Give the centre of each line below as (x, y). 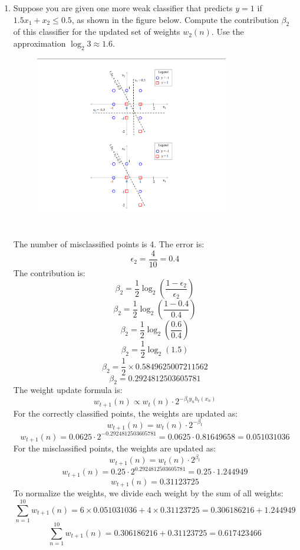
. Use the (228, 32)
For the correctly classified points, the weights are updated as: (126, 413)
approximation (39, 43)
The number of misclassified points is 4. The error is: (109, 244)
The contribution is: (49, 272)
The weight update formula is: (68, 390)
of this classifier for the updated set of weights (97, 32)
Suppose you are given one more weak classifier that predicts (123, 8)
